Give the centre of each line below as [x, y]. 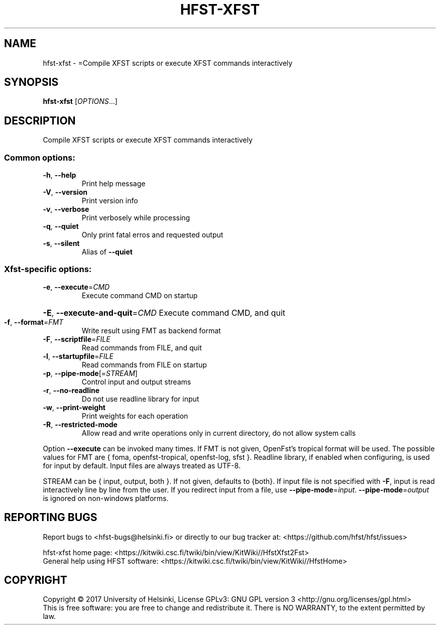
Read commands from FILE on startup [144, 364]
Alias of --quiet [107, 252]
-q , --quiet [61, 226]
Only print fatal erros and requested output [152, 235]
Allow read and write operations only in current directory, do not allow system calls [219, 433]
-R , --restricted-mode [80, 424]
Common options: [40, 157]
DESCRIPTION [40, 120]
